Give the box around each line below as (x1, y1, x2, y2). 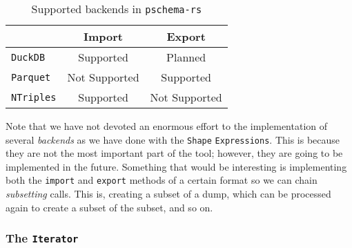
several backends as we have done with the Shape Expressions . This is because (6, 132, 340, 146)
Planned (166, 49, 206, 65)
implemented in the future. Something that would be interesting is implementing (6, 159, 347, 173)
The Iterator (6, 229, 79, 247)
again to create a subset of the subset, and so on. (6, 200, 213, 214)
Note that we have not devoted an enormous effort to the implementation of (6, 119, 328, 133)
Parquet (11, 71, 51, 83)
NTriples (11, 91, 57, 103)
